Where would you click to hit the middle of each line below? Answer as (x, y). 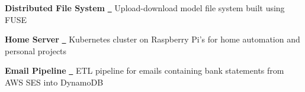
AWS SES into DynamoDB (54, 82)
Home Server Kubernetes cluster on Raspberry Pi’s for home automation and (152, 39)
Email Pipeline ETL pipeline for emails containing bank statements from (145, 70)
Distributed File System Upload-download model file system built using (145, 8)
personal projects (36, 50)
